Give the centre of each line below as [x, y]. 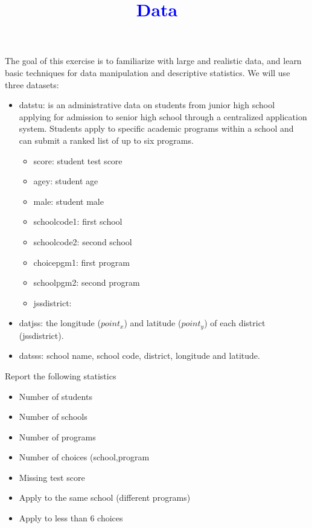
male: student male [68, 201]
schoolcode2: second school [83, 241]
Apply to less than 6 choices [71, 518]
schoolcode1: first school [78, 221]
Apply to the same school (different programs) [105, 497]
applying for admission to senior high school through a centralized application [163, 116]
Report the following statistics [61, 375]
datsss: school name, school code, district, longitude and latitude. [139, 356]
